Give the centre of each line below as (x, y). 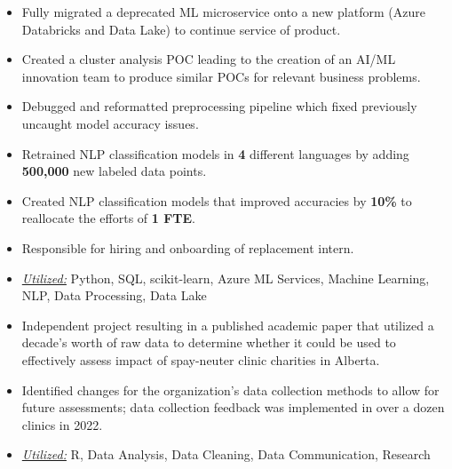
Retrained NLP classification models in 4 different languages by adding (215, 153)
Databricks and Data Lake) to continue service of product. (181, 29)
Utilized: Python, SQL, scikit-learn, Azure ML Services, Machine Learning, (226, 278)
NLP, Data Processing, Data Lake (114, 295)
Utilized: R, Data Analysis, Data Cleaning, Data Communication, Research (226, 454)
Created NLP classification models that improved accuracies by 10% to (217, 200)
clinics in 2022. (62, 424)
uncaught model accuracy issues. (110, 123)
